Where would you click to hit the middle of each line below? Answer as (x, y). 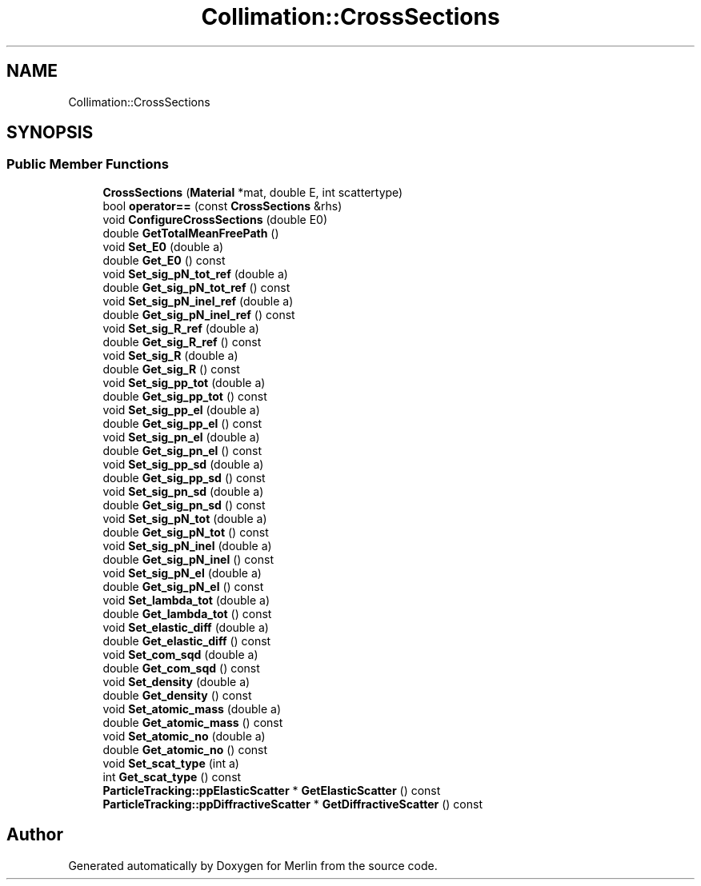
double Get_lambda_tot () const (187, 613)
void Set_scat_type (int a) (171, 763)
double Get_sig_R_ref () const (182, 341)
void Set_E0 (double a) (163, 246)
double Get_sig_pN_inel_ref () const (199, 314)
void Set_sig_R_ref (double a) (181, 328)
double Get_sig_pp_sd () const (184, 477)
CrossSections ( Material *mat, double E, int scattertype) (253, 192)
